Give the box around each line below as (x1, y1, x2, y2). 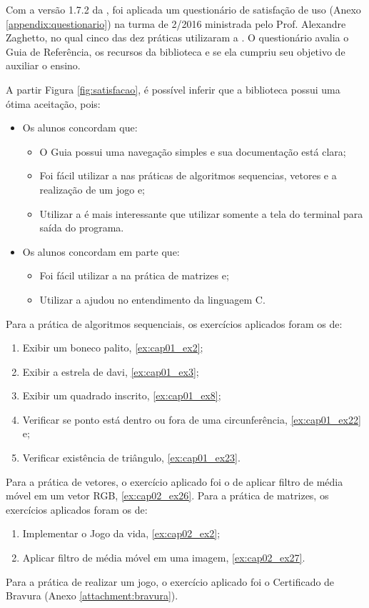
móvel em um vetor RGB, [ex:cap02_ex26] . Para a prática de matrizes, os (6, 488, 329, 503)
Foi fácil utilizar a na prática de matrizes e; (39, 268, 229, 283)
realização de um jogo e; (39, 181, 145, 196)
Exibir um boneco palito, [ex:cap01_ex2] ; (22, 340, 203, 355)
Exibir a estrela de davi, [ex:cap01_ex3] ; (22, 364, 199, 379)
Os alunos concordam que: (22, 120, 138, 135)
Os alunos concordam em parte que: (22, 244, 180, 259)
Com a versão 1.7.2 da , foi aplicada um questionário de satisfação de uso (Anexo (6, 2, 361, 16)
